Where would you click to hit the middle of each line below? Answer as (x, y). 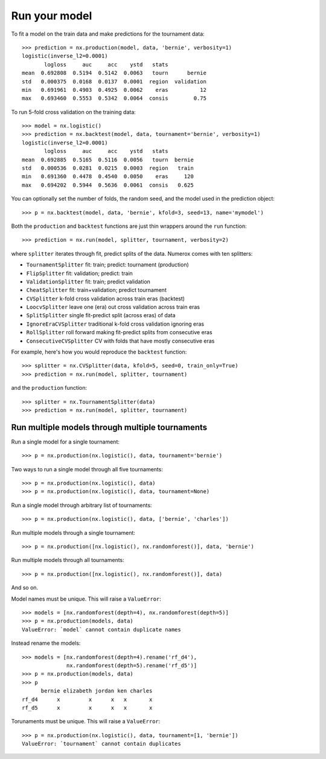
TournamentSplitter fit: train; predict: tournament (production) (108, 265)
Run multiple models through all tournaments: (68, 560)
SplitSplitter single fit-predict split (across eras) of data (101, 315)
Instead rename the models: (46, 643)
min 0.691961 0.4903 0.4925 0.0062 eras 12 (114, 90)
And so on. (25, 588)
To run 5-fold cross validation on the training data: (73, 112)
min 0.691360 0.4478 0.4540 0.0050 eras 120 (108, 176)
